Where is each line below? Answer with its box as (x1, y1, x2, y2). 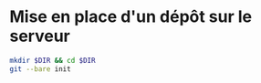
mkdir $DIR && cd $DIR (9, 56, 96, 65)
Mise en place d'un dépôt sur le (9, 6, 253, 27)
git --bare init (9, 64, 71, 74)
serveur (9, 26, 70, 47)
